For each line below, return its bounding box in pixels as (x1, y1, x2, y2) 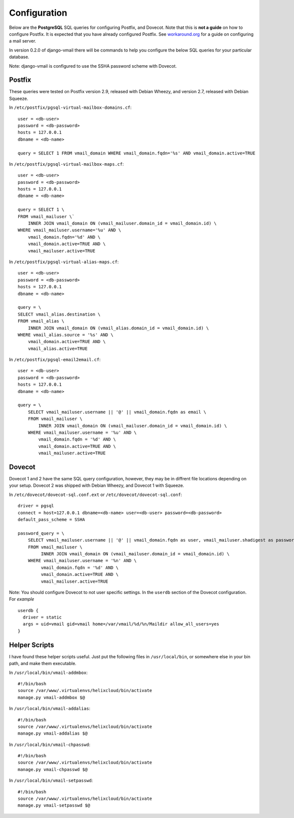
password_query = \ (18, 530, 65, 536)
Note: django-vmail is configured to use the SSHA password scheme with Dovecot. (9, 63, 177, 69)
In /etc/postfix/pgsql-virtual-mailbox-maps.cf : (9, 161, 124, 167)
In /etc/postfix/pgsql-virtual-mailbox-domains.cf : (9, 104, 132, 110)
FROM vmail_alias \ (18, 319, 65, 324)
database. (9, 54, 29, 60)
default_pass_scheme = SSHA (18, 517, 85, 522)
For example (9, 596, 34, 602)
